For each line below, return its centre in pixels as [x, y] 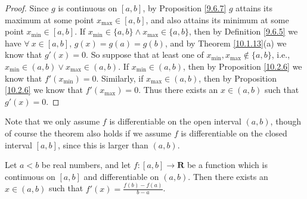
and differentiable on [121, 176]
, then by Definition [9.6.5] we [243, 31]
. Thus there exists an [178, 90]
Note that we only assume [52, 121]
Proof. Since [27, 8]
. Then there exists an [228, 176]
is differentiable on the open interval [175, 121]
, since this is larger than [103, 144]
